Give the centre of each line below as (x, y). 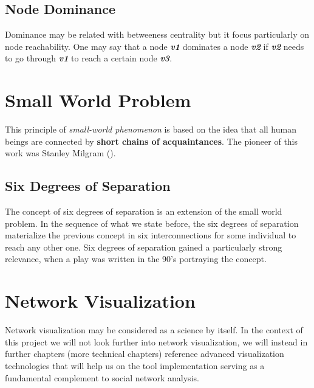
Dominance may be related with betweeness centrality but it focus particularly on (157, 34)
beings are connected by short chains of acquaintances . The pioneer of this (152, 141)
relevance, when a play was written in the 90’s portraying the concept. (136, 259)
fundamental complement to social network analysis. (102, 377)
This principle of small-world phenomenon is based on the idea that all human (151, 129)
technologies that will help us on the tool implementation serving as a (135, 365)
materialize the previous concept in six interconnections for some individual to (151, 235)
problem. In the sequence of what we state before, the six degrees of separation (152, 223)
